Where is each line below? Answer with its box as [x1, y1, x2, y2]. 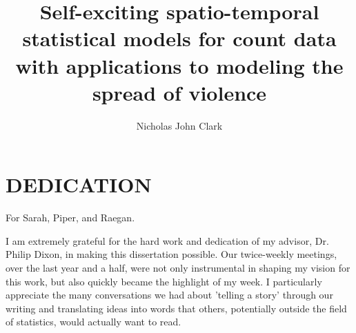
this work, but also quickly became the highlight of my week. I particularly [6, 274, 322, 288]
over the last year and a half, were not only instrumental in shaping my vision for [6, 261, 350, 274]
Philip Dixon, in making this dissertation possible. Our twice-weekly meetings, [6, 247, 337, 261]
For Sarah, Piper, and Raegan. [6, 210, 135, 225]
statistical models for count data [22, 24, 337, 52]
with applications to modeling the [15, 51, 344, 79]
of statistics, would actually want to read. [6, 314, 181, 329]
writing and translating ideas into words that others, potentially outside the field [6, 301, 347, 315]
